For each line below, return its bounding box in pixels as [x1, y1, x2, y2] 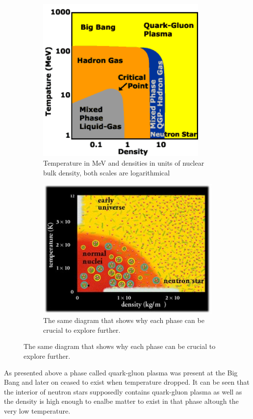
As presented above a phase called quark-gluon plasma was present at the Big [4, 367, 238, 377]
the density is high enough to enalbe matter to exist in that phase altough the [4, 396, 239, 406]
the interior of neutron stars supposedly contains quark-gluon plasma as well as [4, 386, 242, 396]
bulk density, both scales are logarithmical [43, 167, 170, 177]
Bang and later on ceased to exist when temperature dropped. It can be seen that [4, 377, 250, 387]
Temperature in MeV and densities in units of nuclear [43, 158, 204, 168]
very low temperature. [4, 406, 71, 416]
